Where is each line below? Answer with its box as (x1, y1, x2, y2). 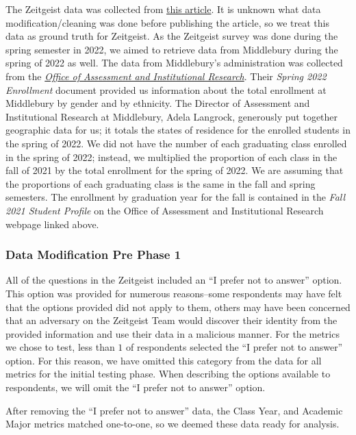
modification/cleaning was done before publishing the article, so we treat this (5, 15, 329, 29)
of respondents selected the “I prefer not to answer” (126, 340, 343, 354)
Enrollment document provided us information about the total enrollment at (5, 82, 327, 97)
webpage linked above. (5, 216, 99, 231)
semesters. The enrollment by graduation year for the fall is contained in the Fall (5, 190, 346, 204)
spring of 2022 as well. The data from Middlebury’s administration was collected (5, 55, 343, 70)
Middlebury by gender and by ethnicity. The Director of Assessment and (5, 96, 310, 110)
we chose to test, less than (5, 340, 115, 354)
